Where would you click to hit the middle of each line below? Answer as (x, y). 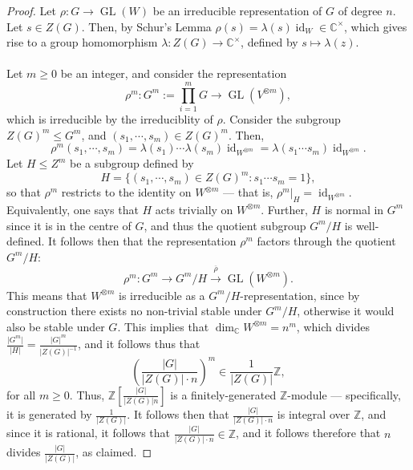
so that (24, 192)
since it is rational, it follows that (89, 433)
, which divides (333, 326)
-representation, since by (300, 295)
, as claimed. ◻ (114, 452)
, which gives (376, 26)
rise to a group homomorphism (82, 42)
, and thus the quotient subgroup (225, 225)
